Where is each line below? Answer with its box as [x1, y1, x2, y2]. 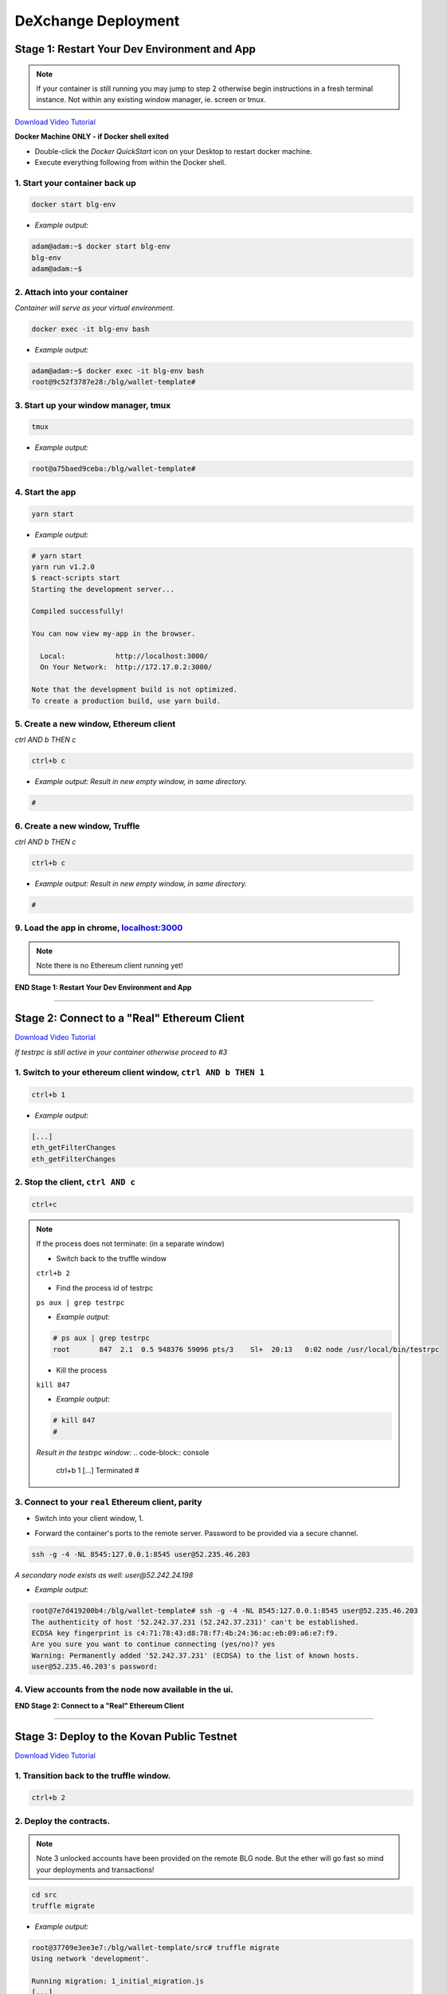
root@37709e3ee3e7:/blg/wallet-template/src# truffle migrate [31, 1943, 280, 1952]
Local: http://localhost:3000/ [40, 652, 209, 661]
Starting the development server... [31, 585, 175, 593]
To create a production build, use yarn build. [31, 696, 221, 705]
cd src [31, 1890, 57, 1899]
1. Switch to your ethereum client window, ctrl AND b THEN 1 [14, 1067, 265, 1078]
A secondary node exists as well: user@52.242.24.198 [14, 1570, 194, 1579]
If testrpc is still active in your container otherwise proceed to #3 [14, 1047, 228, 1057]
